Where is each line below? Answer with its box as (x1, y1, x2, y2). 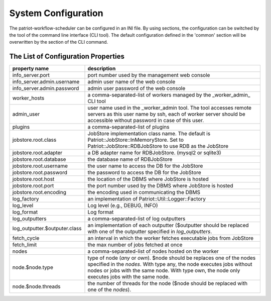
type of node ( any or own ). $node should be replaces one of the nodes (87, 254, 256, 261)
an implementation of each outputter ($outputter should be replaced (87, 222, 249, 229)
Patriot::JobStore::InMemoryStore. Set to (87, 136, 184, 143)
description (87, 65, 116, 72)
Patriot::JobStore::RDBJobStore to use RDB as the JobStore (87, 143, 228, 150)
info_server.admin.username (12, 78, 80, 85)
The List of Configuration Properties (9, 52, 125, 61)
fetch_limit (12, 241, 37, 248)
